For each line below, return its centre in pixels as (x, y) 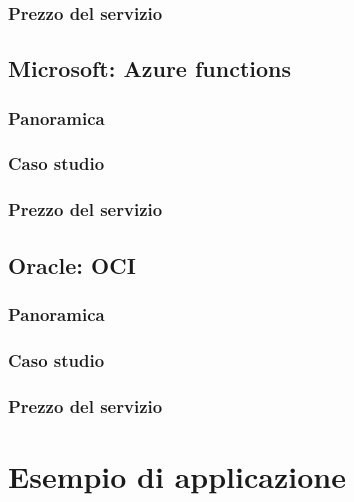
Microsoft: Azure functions (150, 68)
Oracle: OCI (72, 264)
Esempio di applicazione (177, 475)
